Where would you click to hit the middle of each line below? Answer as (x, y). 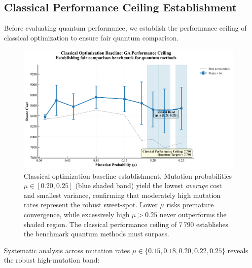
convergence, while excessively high (77, 214)
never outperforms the (193, 214)
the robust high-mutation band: (52, 260)
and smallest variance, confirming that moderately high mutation (122, 195)
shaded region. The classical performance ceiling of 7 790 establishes (126, 224)
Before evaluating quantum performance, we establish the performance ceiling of (125, 28)
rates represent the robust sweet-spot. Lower (91, 205)
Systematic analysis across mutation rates (67, 250)
